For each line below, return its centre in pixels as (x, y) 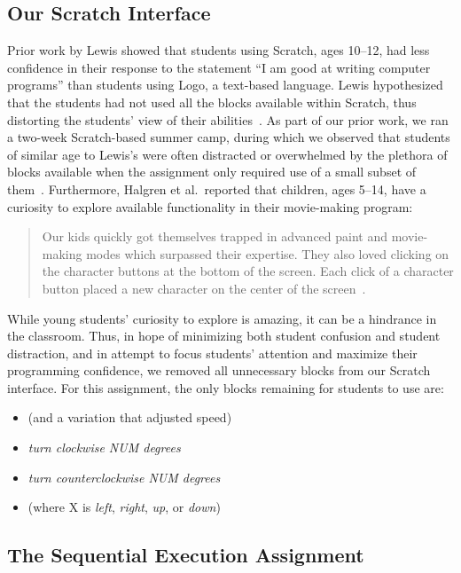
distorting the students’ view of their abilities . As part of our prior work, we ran (228, 119)
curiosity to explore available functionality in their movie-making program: (210, 206)
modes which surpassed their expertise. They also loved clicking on (268, 253)
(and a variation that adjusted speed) (130, 417)
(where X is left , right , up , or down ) (124, 507)
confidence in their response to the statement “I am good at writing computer (219, 67)
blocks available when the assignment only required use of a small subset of (212, 172)
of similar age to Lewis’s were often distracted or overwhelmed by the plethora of (227, 154)
